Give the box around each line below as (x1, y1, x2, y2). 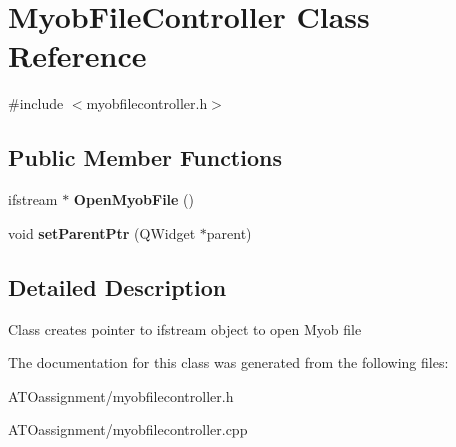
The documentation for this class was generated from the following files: (8, 352, 449, 373)
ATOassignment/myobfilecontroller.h (8, 385, 234, 406)
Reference (8, 35, 147, 76)
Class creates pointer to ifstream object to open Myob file (8, 318, 362, 339)
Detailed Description (8, 271, 227, 302)
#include (8, 93, 64, 114)
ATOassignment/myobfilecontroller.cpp (8, 419, 248, 440)
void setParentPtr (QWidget (8, 222, 196, 243)
